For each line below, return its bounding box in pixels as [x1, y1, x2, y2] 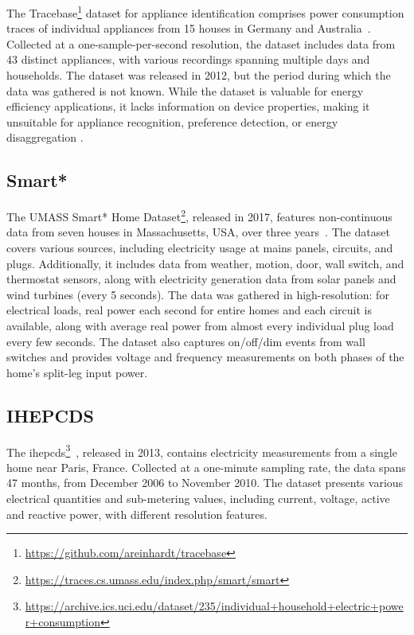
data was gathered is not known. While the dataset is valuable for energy [6, 82, 364, 99]
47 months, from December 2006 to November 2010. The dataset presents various [6, 474, 404, 491]
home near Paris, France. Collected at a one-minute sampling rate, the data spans [6, 458, 406, 475]
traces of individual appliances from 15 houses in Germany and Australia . [6, 20, 371, 37]
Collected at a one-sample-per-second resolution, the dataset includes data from [6, 35, 396, 52]
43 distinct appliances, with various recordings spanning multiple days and [6, 51, 370, 68]
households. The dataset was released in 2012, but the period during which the [6, 67, 391, 84]
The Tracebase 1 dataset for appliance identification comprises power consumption [6, 2, 404, 21]
